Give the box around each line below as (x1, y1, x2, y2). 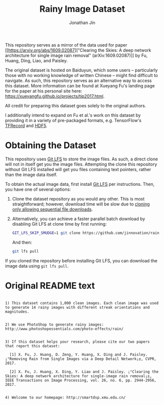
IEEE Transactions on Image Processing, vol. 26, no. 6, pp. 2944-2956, (5, 378, 157, 383)
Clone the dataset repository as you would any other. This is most (12, 196, 145, 202)
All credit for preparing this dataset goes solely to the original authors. (5, 102, 146, 108)
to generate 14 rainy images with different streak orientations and (5, 305, 150, 310)
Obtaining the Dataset (5, 140, 96, 151)
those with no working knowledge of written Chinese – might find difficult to (5, 72, 158, 78)
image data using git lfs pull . (5, 263, 69, 269)
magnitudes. (5, 309, 29, 314)
